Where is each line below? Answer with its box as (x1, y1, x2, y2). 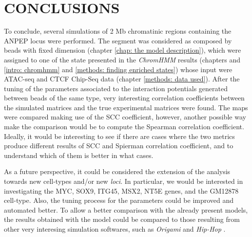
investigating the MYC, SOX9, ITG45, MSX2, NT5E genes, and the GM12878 (4, 185, 239, 196)
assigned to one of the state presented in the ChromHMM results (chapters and (4, 54, 241, 64)
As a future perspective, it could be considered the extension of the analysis (4, 166, 231, 177)
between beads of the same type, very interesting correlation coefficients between (4, 93, 245, 103)
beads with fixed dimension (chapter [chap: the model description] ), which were (4, 45, 241, 55)
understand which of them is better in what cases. (4, 150, 154, 160)
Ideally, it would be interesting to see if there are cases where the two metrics (4, 131, 235, 141)
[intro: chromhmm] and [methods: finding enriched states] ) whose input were (4, 64, 233, 74)
